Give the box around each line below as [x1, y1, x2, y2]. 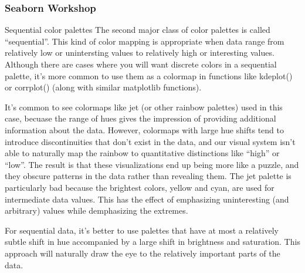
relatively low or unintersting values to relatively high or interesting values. [5, 46, 274, 59]
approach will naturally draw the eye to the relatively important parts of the [5, 247, 280, 259]
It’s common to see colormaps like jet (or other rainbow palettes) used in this [5, 100, 283, 113]
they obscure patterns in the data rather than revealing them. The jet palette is [5, 170, 292, 182]
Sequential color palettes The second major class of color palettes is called [5, 23, 270, 36]
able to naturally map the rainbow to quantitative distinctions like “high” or [5, 147, 280, 159]
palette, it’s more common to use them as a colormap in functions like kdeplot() [5, 69, 293, 82]
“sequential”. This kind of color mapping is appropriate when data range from [5, 35, 284, 47]
